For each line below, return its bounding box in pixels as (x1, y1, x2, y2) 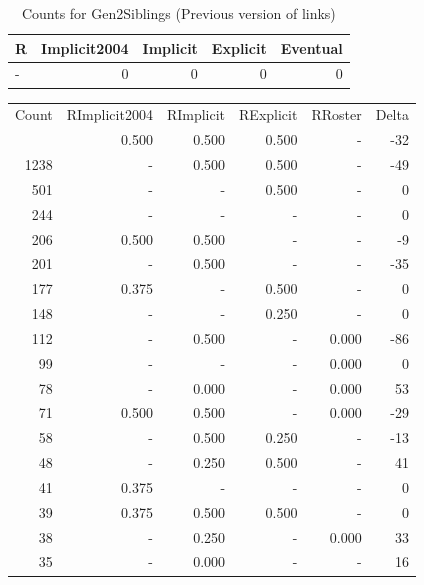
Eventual (280, 37, 343, 58)
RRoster (311, 104, 362, 125)
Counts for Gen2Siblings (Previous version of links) (21, 3, 336, 23)
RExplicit (239, 104, 298, 125)
